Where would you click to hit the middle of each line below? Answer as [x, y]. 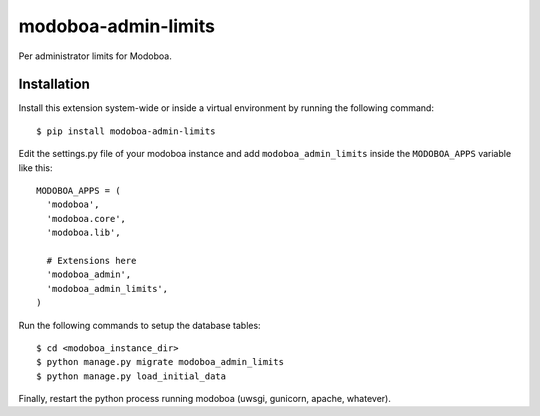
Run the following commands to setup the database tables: [139, 325]
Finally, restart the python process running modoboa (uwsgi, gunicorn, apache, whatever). [205, 399]
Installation [54, 84]
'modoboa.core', [86, 218]
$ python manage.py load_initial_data [131, 376]
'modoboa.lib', [83, 233]
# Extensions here [91, 260]
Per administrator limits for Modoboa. [95, 56]
